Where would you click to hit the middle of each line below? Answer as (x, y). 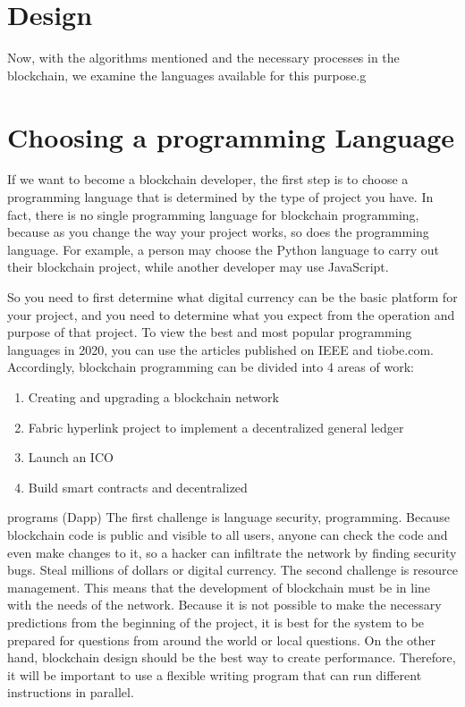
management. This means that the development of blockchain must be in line (219, 587)
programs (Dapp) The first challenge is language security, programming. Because (228, 517)
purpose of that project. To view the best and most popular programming (210, 332)
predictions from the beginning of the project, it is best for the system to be (216, 622)
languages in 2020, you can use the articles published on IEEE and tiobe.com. (220, 349)
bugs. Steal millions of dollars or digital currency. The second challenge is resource (232, 570)
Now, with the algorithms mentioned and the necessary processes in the (203, 58)
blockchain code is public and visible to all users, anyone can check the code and (228, 534)
